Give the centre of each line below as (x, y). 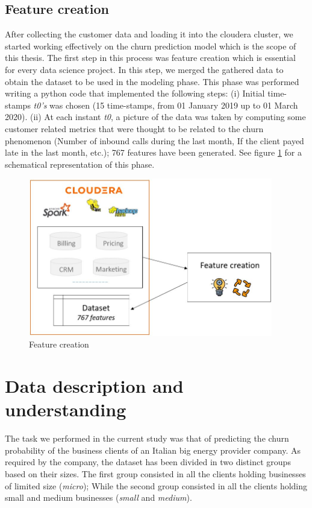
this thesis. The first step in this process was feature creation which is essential (150, 58)
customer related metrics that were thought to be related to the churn (134, 128)
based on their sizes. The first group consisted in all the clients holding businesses (155, 473)
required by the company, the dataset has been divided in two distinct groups (148, 462)
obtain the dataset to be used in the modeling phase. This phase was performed (152, 81)
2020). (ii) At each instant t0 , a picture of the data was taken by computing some (155, 117)
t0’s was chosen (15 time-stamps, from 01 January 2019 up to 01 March (166, 105)
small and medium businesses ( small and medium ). (98, 497)
